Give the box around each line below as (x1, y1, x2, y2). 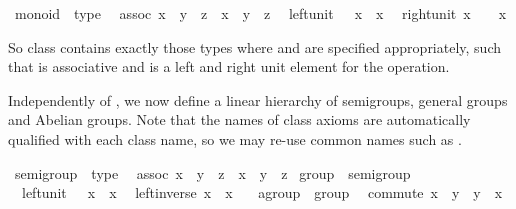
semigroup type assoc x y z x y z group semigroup (14, 162, 411, 183)
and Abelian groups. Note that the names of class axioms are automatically (8, 109, 471, 130)
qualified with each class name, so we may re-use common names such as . (8, 128, 462, 149)
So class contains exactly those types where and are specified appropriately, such (8, 36, 502, 57)
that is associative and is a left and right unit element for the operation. (8, 56, 450, 77)
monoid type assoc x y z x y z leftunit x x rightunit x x (14, 3, 507, 23)
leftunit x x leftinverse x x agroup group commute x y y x (21, 182, 503, 203)
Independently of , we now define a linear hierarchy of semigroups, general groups (8, 89, 508, 110)
